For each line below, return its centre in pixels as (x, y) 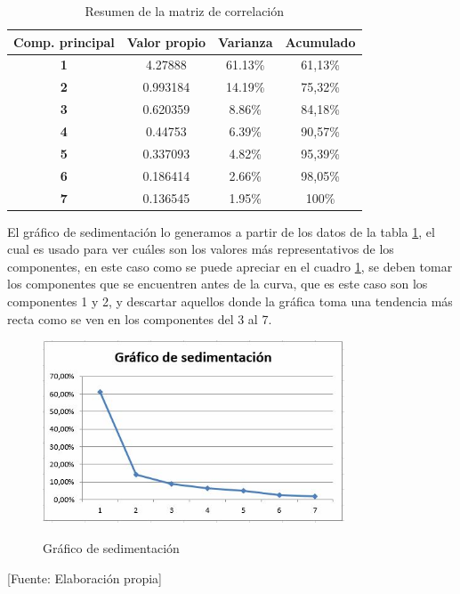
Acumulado (320, 41)
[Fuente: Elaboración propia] (85, 578)
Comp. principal (64, 41)
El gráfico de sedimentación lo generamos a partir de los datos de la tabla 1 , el (221, 231)
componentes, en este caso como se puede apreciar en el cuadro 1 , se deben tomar (230, 266)
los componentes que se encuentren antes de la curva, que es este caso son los (218, 284)
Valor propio (166, 41)
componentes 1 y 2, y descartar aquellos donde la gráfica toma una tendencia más (230, 301)
